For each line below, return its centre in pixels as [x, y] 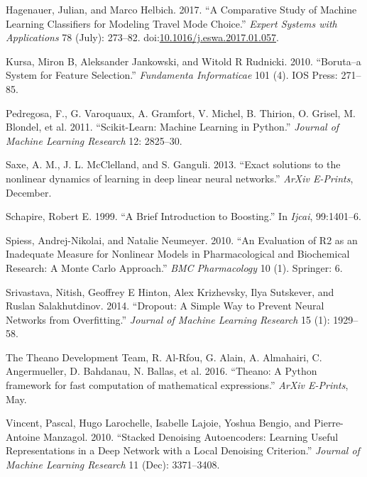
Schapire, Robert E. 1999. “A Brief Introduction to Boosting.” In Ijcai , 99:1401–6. [183, 216]
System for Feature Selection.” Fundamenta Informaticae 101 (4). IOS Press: [172, 75]
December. [29, 192]
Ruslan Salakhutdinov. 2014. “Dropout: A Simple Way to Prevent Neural [165, 306]
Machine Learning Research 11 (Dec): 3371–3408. [113, 465]
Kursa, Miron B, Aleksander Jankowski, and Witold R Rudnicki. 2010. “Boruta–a [183, 61]
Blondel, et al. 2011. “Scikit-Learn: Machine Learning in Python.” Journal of [172, 127]
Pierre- [329, 423]
